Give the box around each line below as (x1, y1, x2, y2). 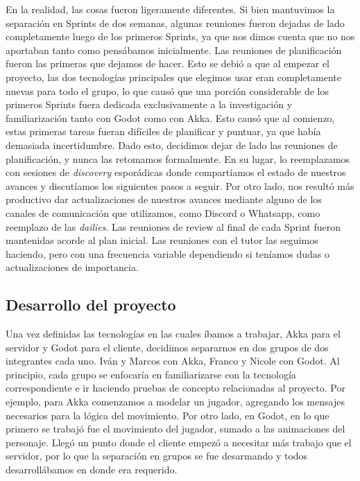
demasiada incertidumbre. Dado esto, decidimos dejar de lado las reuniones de (6, 137, 338, 152)
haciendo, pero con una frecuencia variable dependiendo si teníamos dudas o (6, 246, 330, 261)
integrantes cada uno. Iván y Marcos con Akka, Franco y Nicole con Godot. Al (6, 353, 340, 368)
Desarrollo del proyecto (6, 294, 176, 315)
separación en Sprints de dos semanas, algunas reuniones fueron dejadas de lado (6, 15, 345, 30)
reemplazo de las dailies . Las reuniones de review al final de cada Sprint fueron (6, 219, 341, 234)
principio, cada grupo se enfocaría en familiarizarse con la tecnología (6, 367, 296, 381)
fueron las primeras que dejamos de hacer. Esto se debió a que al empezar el (6, 56, 329, 71)
